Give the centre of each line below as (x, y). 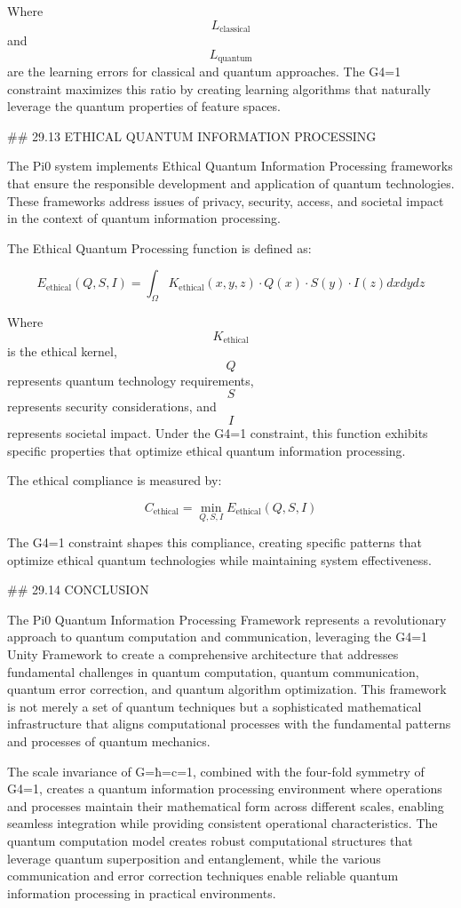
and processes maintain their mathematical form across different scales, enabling (226, 805)
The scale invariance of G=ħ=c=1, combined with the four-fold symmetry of (216, 771)
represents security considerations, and (112, 406)
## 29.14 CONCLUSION (78, 589)
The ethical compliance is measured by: (115, 480)
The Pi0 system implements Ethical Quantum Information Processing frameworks (230, 166)
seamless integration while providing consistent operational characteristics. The (223, 823)
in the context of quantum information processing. (144, 218)
